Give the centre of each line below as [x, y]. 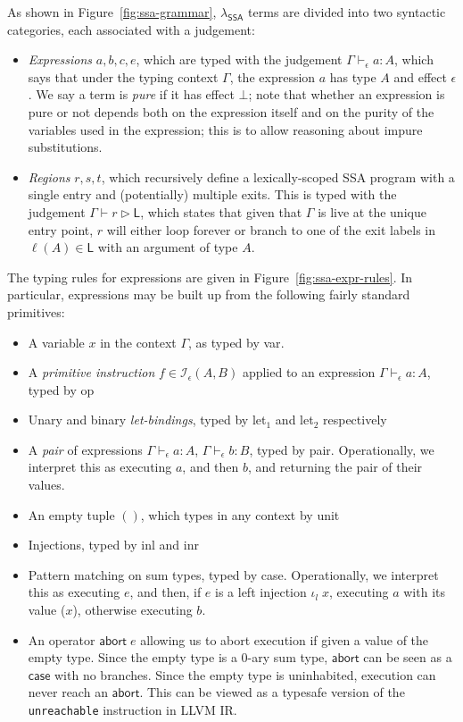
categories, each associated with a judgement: [131, 29]
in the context [138, 342]
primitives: [36, 311]
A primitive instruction [91, 372]
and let [294, 420]
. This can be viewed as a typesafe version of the [272, 692]
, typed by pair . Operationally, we [342, 449]
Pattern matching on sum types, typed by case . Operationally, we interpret [233, 574]
